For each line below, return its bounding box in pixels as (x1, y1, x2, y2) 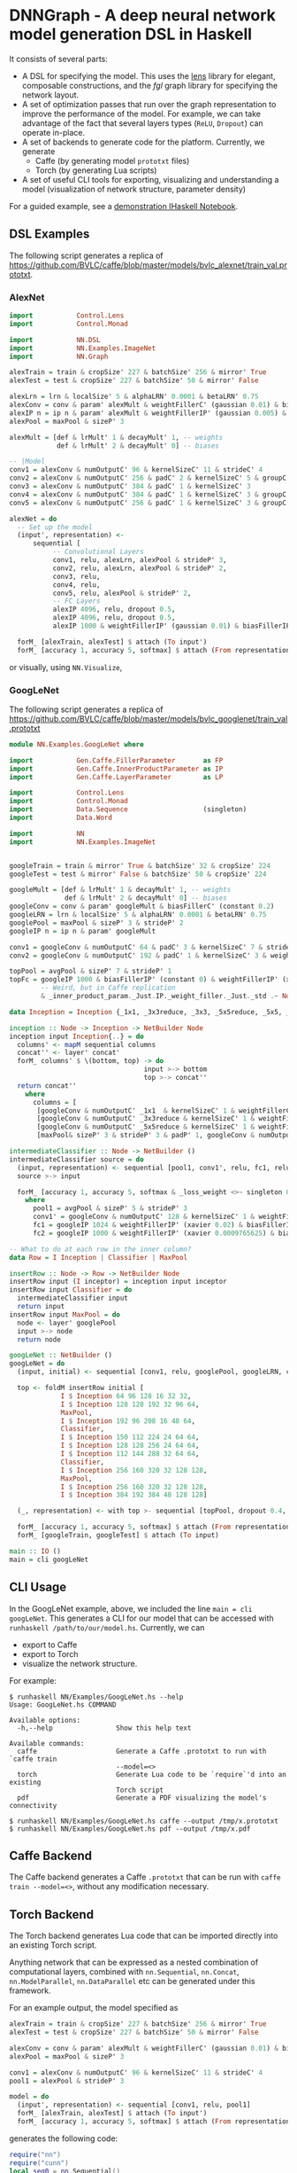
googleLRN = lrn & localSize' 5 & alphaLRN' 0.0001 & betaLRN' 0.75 (9, 911, 267, 919)
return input (17, 1302, 65, 1311)
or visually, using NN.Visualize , (9, 661, 123, 672)
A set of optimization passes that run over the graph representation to (21, 98, 277, 109)
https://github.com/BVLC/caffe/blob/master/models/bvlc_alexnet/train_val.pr (9, 259, 287, 270)
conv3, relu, (52, 572, 101, 581)
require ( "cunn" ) (9, 2158, 69, 2168)
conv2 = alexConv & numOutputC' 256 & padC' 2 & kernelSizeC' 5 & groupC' (9, 473, 291, 483)
